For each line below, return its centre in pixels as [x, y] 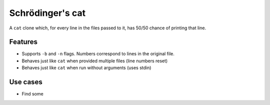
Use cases [26, 82]
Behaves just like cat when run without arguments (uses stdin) [86, 68]
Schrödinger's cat [47, 13]
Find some [32, 94]
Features [23, 42]
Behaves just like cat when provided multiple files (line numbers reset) [95, 61]
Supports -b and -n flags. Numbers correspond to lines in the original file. [98, 54]
